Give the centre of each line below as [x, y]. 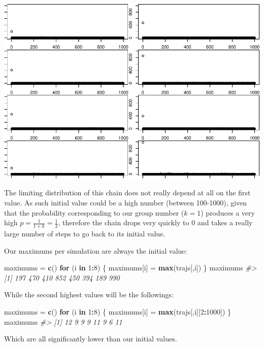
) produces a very [228, 212]
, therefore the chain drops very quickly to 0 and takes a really [155, 222]
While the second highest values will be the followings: [89, 294]
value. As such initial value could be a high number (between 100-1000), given [126, 202]
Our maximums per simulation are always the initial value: [96, 250]
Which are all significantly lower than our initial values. [91, 339]
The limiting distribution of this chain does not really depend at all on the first [127, 193]
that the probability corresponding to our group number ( [94, 212]
